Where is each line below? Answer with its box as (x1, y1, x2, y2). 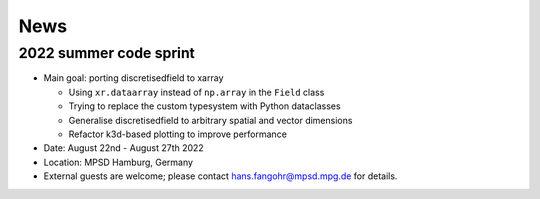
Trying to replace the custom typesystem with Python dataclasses (68, 100, 341, 112)
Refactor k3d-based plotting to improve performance (68, 128, 287, 140)
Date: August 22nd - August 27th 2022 (43, 142, 204, 154)
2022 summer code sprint (18, 44, 195, 62)
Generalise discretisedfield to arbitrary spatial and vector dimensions (68, 114, 353, 126)
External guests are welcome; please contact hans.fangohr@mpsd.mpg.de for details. (43, 170, 398, 182)
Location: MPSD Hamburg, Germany (43, 156, 194, 168)
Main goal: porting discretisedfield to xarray (43, 72, 224, 84)
